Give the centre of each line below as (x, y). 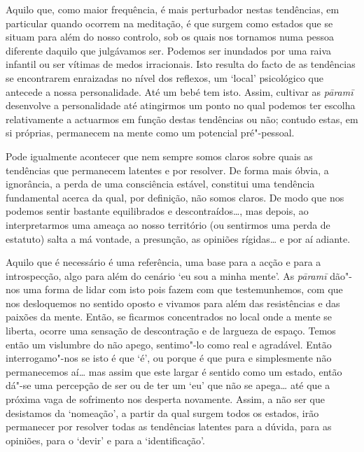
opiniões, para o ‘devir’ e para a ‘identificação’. (105, 440)
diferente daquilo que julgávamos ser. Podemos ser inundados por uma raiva (169, 50)
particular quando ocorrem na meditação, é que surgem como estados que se (169, 23)
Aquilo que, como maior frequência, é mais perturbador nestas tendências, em (173, 9)
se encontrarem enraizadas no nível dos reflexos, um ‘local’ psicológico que (164, 77)
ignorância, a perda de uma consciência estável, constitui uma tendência (160, 184)
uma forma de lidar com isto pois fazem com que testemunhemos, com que (183, 289)
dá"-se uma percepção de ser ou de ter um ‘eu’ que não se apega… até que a (168, 385)
